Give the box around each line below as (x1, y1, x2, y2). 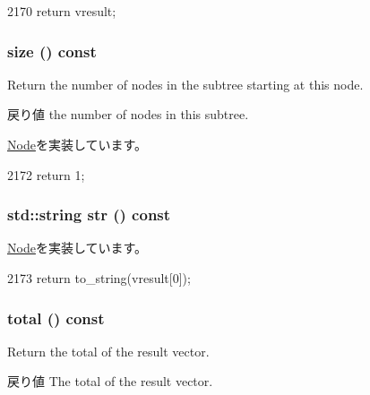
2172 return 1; (7, 165, 85, 184)
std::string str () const (7, 203, 171, 226)
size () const (7, 39, 97, 62)
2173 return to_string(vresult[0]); (7, 269, 191, 287)
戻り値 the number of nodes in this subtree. (7, 105, 249, 124)
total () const (7, 306, 105, 329)
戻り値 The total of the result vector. (7, 372, 213, 391)
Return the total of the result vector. (7, 341, 210, 360)
